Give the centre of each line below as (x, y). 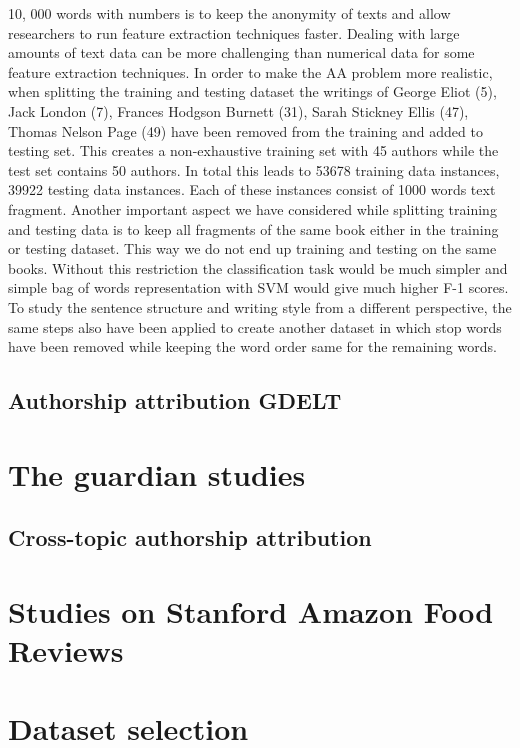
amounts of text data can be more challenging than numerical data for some (241, 52)
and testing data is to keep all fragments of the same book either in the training (253, 228)
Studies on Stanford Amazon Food (251, 610)
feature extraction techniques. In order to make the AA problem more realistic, (250, 71)
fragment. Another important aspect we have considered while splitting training (252, 208)
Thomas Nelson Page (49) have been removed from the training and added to (245, 130)
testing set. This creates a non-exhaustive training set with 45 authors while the (253, 150)
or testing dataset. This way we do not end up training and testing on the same (252, 248)
